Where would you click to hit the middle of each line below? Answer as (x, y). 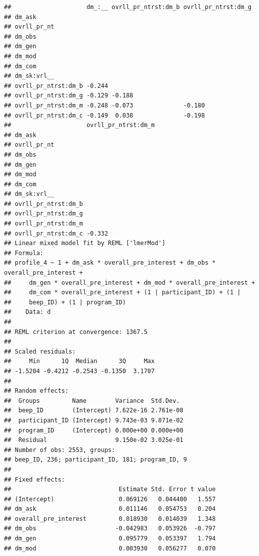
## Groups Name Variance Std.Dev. (92, 401)
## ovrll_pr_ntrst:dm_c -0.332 (56, 233)
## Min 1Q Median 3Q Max (79, 361)
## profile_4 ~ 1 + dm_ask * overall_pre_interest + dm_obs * (110, 263)
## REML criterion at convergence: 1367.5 (76, 332)
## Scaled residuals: (40, 351)
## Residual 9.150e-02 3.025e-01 (94, 440)
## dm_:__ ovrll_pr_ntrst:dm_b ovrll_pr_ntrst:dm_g (128, 7)
